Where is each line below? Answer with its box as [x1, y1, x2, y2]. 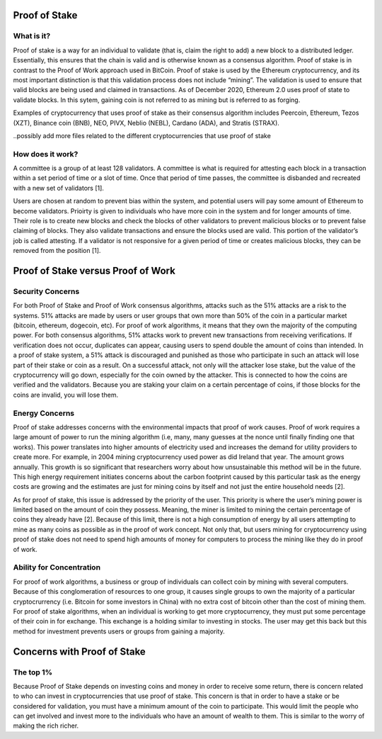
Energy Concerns [13, 408, 75, 418]
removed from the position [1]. [13, 247, 101, 255]
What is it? [13, 31, 51, 41]
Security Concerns [13, 286, 80, 296]
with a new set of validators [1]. [13, 184, 104, 192]
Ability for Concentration [13, 563, 101, 572]
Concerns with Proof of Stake [13, 645, 146, 658]
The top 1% [13, 667, 53, 677]
